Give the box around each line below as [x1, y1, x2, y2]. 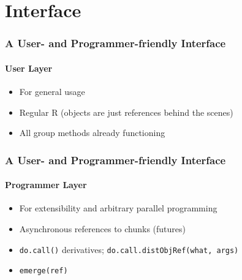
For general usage [19, 85, 85, 98]
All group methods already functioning [19, 126, 165, 139]
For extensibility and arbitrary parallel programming [19, 202, 217, 214]
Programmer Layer [5, 178, 87, 191]
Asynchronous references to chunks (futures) [19, 222, 186, 235]
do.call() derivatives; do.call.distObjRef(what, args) [19, 243, 239, 255]
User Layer [5, 61, 53, 74]
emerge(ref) [19, 267, 68, 276]
